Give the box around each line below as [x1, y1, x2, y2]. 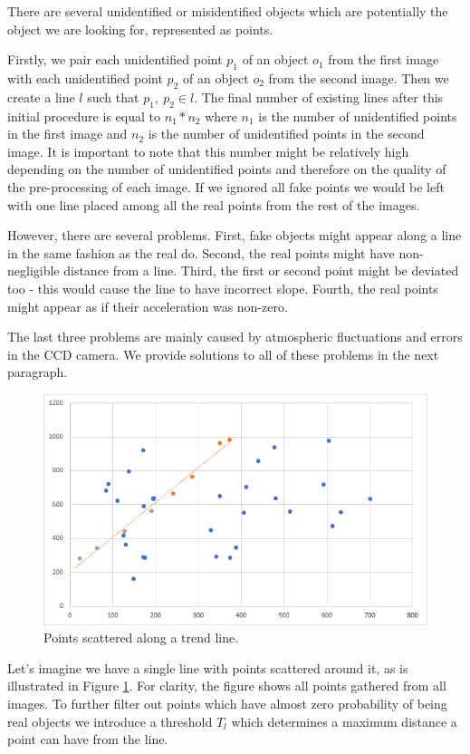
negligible [7, 261, 60, 280]
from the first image [328, 50, 439, 69]
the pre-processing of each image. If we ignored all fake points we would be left [7, 177, 445, 196]
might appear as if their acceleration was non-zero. [7, 296, 288, 315]
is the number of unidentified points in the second [148, 124, 425, 143]
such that [87, 87, 139, 106]
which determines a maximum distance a [231, 711, 457, 730]
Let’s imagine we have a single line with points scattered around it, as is [7, 658, 408, 677]
